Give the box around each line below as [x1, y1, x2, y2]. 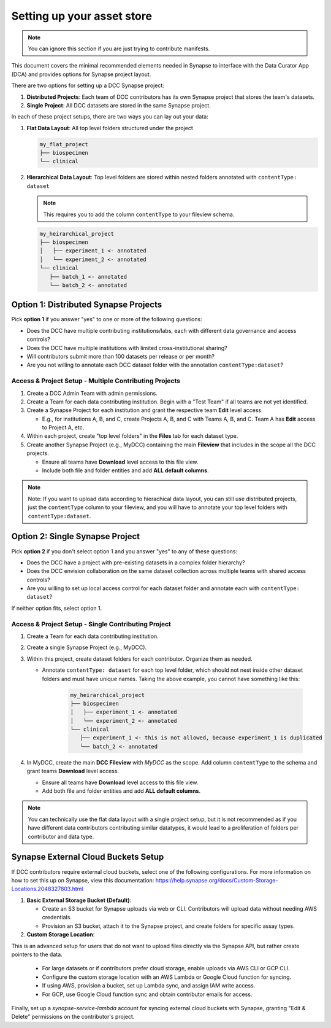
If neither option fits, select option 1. [11, 604, 102, 612]
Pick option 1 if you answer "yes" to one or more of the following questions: [11, 316, 202, 323]
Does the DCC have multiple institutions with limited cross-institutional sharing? [26, 344, 227, 351]
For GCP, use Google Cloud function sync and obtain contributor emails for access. [42, 991, 253, 998]
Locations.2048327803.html [11, 885, 83, 893]
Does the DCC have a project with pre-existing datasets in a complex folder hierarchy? [26, 559, 245, 566]
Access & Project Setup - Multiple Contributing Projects [11, 376, 181, 385]
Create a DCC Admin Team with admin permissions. [26, 389, 158, 397]
